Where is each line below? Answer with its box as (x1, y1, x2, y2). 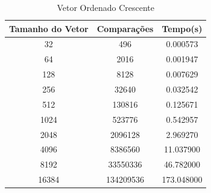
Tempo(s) (162, 22, 203, 34)
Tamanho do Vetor (9, 22, 89, 34)
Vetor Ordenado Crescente (57, 1, 154, 13)
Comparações (96, 22, 154, 34)
